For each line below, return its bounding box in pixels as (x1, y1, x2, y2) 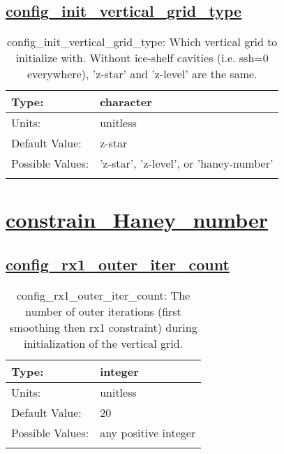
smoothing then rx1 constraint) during (9, 318, 197, 335)
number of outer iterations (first (25, 302, 181, 319)
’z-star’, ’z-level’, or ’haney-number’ (100, 155, 274, 172)
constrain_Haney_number (6, 205, 269, 234)
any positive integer (100, 424, 196, 441)
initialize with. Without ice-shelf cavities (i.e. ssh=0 (15, 50, 269, 66)
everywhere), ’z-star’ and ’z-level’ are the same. (27, 66, 257, 82)
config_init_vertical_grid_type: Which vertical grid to (7, 34, 278, 50)
